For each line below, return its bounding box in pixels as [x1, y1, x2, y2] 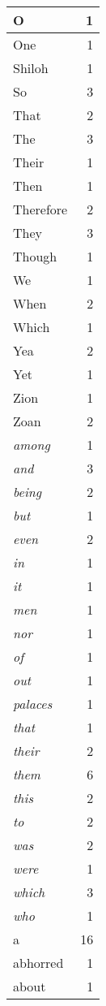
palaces [13, 694, 53, 713]
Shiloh [13, 58, 49, 77]
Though [13, 247, 57, 266]
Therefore [13, 200, 68, 218]
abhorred [13, 953, 64, 972]
